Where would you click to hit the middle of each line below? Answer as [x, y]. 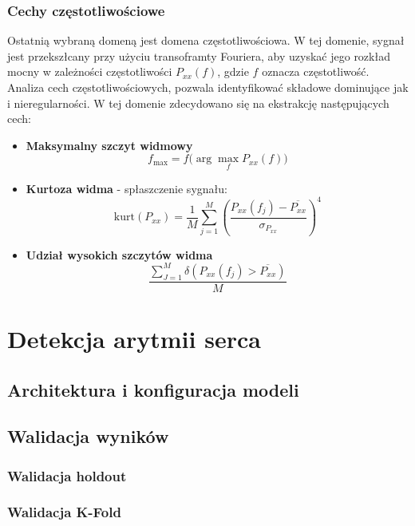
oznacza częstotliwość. [316, 71]
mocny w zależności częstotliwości [90, 71]
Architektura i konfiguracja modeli [153, 389]
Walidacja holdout [67, 475]
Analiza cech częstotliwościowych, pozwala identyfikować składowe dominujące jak [208, 87]
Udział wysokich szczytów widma [119, 254]
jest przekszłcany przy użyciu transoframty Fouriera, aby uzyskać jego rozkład [199, 55]
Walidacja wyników [88, 436]
